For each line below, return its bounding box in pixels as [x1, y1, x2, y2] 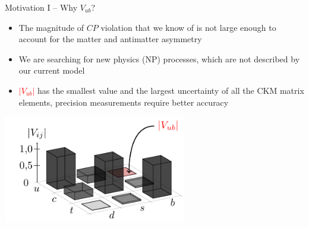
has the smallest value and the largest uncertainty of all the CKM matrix [37, 84, 304, 96]
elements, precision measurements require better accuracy [18, 96, 229, 108]
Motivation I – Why [5, 1, 78, 13]
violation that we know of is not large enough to [100, 21, 276, 33]
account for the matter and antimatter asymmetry [18, 33, 202, 45]
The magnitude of [18, 21, 84, 33]
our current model [18, 64, 85, 77]
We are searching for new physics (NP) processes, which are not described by [18, 52, 300, 65]
